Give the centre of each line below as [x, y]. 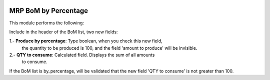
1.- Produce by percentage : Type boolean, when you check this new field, [86, 41]
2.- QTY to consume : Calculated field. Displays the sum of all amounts [82, 55]
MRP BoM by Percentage [49, 11]
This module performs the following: [47, 23]
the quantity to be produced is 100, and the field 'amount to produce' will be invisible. [109, 48]
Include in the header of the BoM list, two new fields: [63, 32]
